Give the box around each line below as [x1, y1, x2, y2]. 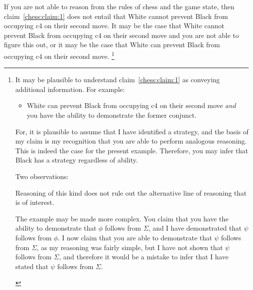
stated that [15, 261, 49, 271]
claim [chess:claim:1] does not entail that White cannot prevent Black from [4, 11, 228, 21]
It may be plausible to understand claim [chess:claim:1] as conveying [15, 74, 220, 85]
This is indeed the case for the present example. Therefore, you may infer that [15, 145, 248, 155]
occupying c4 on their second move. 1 [4, 49, 115, 61]
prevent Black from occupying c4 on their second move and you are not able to [4, 30, 239, 40]
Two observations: [15, 171, 69, 181]
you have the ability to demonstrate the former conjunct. [27, 110, 197, 120]
